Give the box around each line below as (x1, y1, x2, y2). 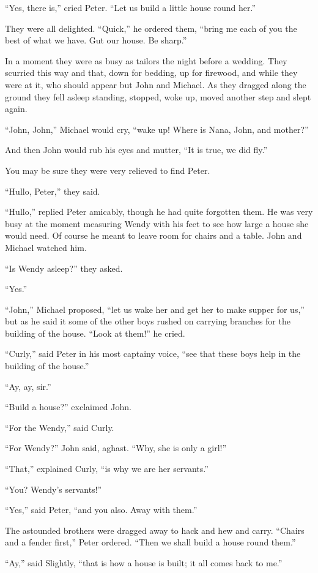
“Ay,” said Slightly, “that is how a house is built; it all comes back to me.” (5, 556, 283, 569)
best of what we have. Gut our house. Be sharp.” (5, 34, 187, 47)
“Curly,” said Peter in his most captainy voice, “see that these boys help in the (5, 347, 301, 360)
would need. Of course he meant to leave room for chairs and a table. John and (5, 229, 302, 242)
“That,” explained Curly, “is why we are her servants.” (5, 462, 209, 475)
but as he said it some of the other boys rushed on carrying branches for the (5, 315, 290, 328)
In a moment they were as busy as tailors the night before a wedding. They (5, 54, 287, 67)
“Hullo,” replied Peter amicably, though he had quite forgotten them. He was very (5, 205, 313, 218)
